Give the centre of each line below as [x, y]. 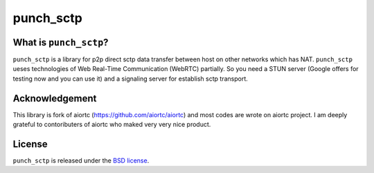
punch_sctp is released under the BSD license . [81, 161]
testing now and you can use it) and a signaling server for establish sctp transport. [131, 79]
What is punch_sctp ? [61, 42]
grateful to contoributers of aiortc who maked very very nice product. [112, 125]
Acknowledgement [55, 98]
